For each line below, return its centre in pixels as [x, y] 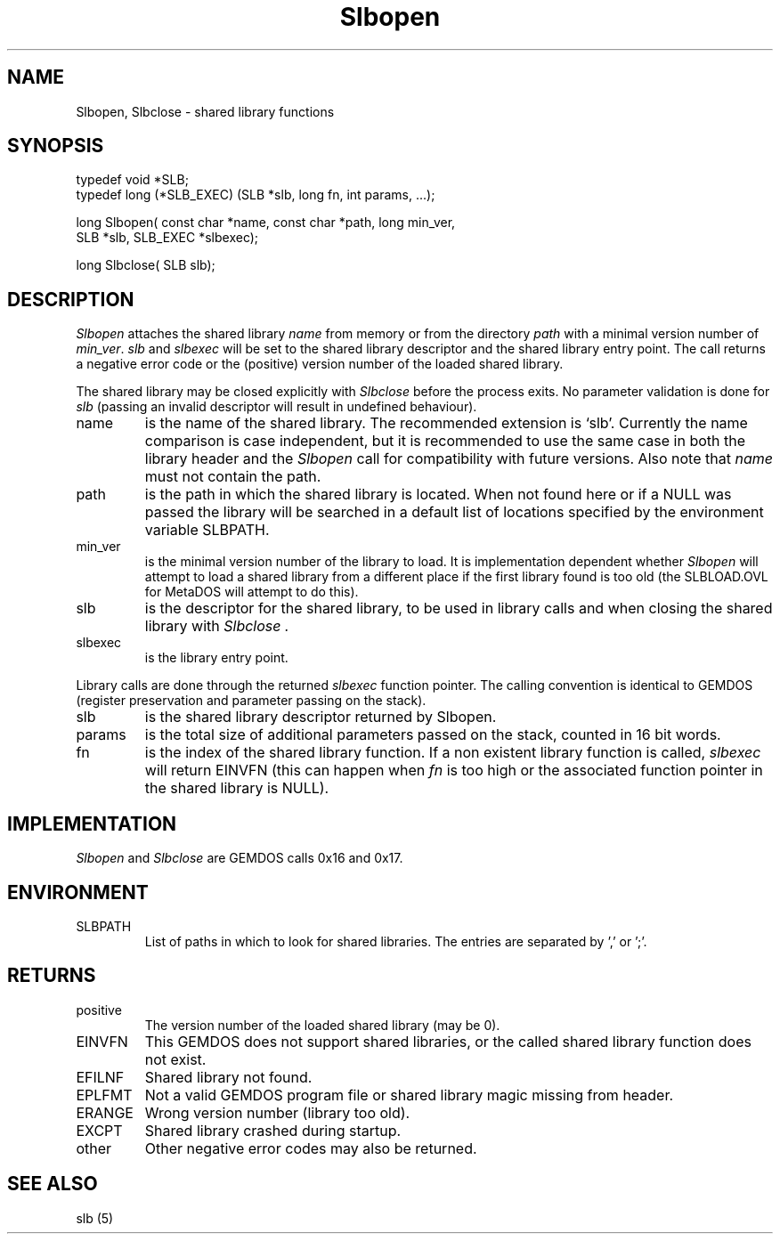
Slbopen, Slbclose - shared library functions [205, 111]
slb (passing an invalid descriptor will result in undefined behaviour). [276, 407]
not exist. [175, 1059]
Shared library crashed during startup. [273, 1130]
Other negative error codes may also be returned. [311, 1148]
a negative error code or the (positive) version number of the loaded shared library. [320, 364]
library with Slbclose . [217, 626]
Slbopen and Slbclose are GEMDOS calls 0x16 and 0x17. [240, 858]
